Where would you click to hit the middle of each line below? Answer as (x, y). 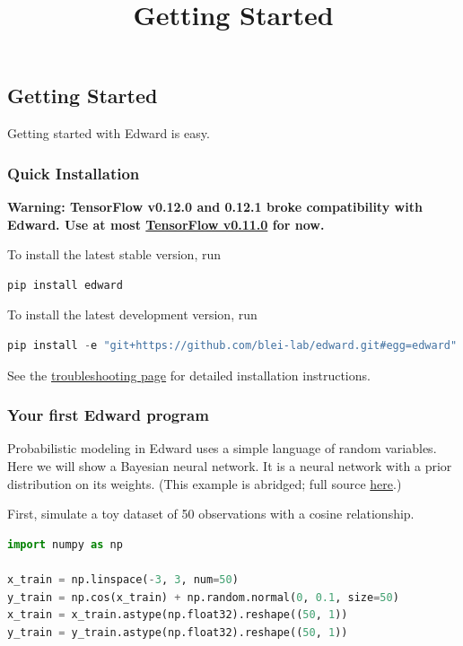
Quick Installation (74, 173)
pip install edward (65, 285)
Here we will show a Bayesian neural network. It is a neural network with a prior (230, 465)
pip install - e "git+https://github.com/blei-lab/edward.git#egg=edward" (232, 345)
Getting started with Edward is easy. (109, 133)
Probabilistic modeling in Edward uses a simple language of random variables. (222, 448)
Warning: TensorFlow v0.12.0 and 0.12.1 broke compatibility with (215, 206)
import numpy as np (65, 544)
